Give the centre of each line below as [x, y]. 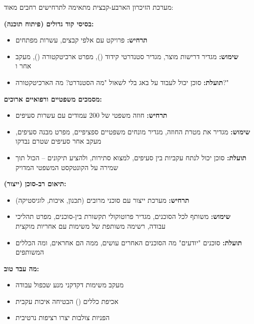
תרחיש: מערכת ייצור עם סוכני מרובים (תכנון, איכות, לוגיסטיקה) [102, 200]
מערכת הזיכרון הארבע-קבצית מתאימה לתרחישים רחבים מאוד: [89, 7]
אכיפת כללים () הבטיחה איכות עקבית [67, 301]
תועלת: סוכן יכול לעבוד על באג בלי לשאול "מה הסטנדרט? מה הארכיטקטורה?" [122, 82]
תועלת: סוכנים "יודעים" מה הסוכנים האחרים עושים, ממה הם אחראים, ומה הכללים [129, 242]
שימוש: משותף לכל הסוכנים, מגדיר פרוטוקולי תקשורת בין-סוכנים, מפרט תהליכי [123, 216]
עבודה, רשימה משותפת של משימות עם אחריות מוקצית [91, 226]
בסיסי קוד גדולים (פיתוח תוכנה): [49, 23]
